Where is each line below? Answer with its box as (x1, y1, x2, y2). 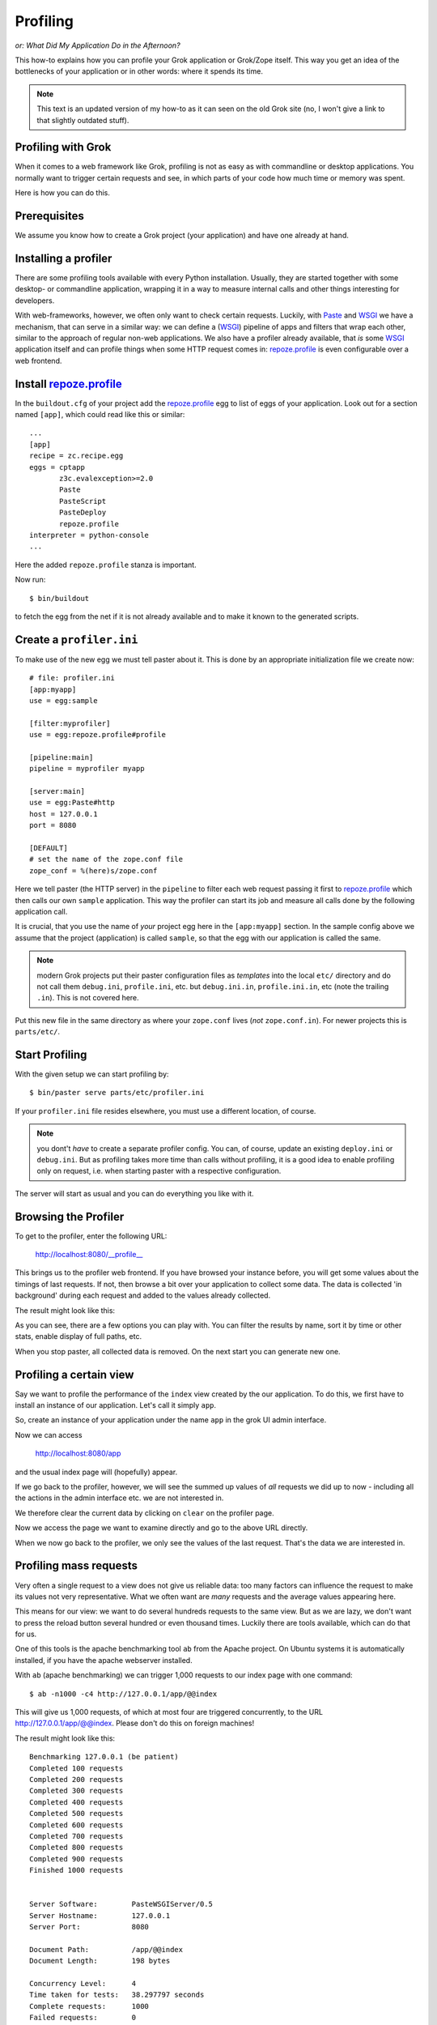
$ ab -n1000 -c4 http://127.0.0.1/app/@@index (29, 1689, 218, 1699)
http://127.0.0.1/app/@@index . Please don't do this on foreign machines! (15, 1718, 255, 1729)
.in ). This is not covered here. (36, 993, 139, 1003)
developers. (15, 296, 55, 305)
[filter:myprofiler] (29, 718, 111, 728)
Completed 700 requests (29, 1831, 124, 1840)
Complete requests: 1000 (29, 2002, 150, 2010)
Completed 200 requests (29, 1775, 124, 1784)
